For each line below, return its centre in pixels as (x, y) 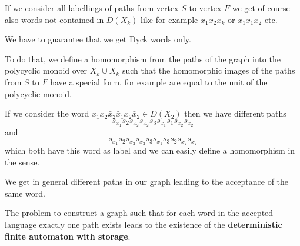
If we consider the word (47, 113)
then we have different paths (235, 113)
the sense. (22, 162)
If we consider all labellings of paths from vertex (92, 8)
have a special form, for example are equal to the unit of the (159, 82)
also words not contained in (54, 19)
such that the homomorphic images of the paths (209, 70)
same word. (25, 193)
